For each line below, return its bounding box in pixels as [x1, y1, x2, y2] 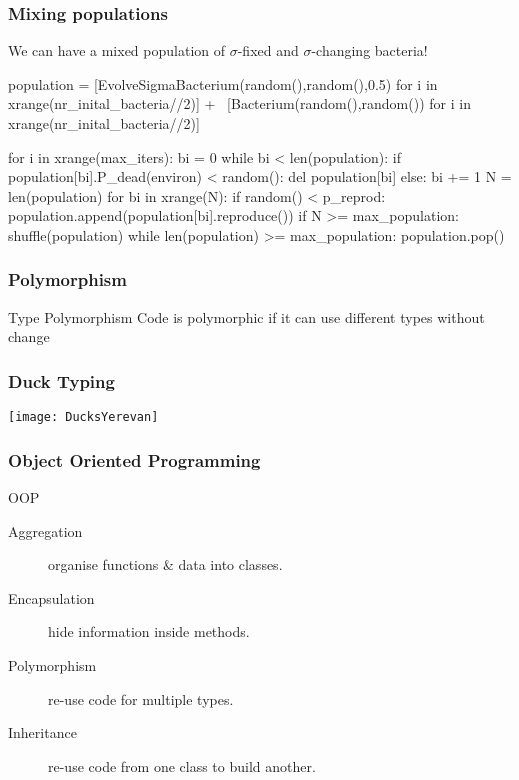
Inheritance [8, 722, 77, 743]
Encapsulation [8, 587, 95, 608]
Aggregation [8, 520, 83, 541]
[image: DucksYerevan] [8, 410, 159, 425]
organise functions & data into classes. [48, 554, 283, 575]
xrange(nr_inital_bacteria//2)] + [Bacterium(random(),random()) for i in [8, 93, 471, 114]
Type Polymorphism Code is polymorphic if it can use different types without [8, 306, 485, 327]
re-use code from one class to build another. [48, 755, 316, 776]
